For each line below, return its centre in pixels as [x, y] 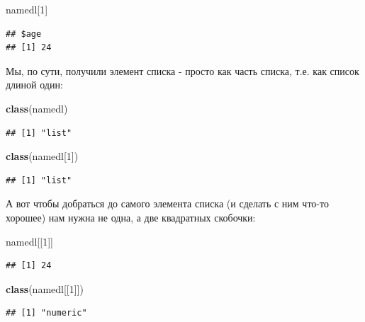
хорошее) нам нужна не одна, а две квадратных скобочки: [131, 217]
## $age [24, 34]
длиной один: [34, 85]
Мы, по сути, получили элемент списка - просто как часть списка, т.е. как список [182, 70]
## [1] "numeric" [46, 313]
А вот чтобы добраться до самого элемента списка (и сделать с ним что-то [167, 203]
